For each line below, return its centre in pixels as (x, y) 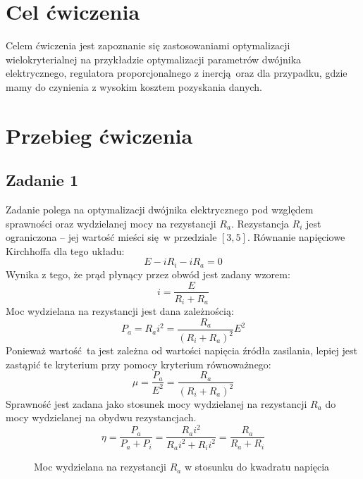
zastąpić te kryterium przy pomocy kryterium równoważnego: (139, 364)
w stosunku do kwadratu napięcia (257, 467)
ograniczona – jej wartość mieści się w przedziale (111, 237)
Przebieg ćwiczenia (99, 135)
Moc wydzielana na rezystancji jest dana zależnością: (120, 311)
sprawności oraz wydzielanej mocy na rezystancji (111, 223)
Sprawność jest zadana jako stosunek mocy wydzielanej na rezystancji (156, 403)
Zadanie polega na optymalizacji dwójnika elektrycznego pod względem (160, 210)
